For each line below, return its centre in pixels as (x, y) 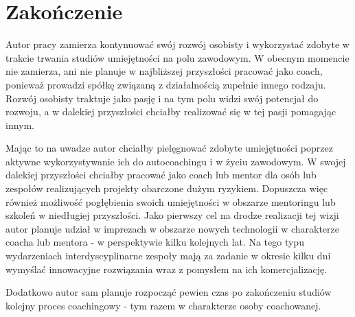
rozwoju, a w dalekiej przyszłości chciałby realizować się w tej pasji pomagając (171, 111)
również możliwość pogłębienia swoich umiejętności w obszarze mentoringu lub (171, 201)
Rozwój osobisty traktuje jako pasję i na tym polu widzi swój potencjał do (162, 98)
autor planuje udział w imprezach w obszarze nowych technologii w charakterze (172, 228)
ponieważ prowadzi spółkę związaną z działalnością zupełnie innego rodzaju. (166, 84)
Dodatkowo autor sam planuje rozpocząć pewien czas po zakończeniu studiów (169, 292)
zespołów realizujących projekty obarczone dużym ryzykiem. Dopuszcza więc (167, 188)
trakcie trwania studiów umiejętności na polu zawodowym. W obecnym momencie (177, 57)
